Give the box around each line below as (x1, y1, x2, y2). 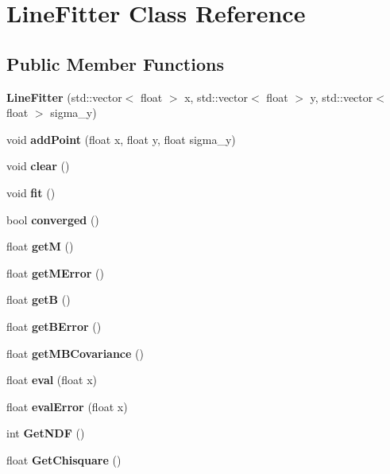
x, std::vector (184, 88, 249, 105)
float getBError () (6, 317, 102, 334)
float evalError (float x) (6, 398, 128, 414)
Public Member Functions (6, 51, 224, 76)
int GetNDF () (6, 425, 85, 441)
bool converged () (6, 211, 99, 227)
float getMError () (6, 264, 104, 281)
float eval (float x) (6, 371, 98, 388)
